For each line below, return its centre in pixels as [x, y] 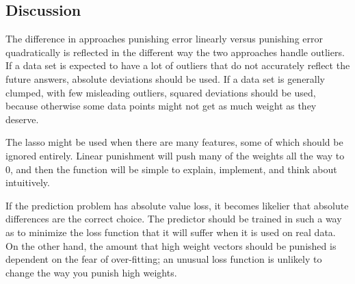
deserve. [22, 119]
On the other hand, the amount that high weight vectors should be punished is [171, 245]
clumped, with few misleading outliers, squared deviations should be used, [161, 92]
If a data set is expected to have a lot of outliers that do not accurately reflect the [178, 65]
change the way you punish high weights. [91, 272]
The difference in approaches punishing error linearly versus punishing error [164, 39]
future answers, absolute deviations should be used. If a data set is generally [166, 78]
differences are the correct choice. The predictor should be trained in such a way [174, 219]
